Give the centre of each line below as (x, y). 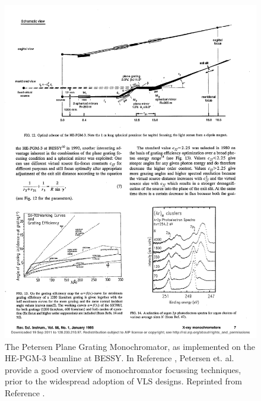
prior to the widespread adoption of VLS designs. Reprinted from (123, 381)
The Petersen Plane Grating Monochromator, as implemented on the (130, 346)
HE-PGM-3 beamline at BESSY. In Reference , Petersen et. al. (120, 358)
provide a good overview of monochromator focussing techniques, (123, 369)
